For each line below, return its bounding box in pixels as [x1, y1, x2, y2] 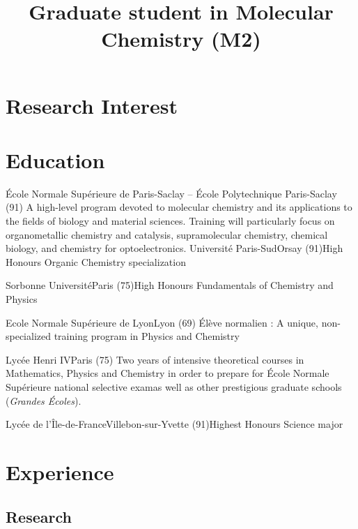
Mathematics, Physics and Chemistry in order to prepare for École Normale [6, 366, 329, 380]
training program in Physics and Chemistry [54, 329, 240, 343]
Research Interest [6, 91, 178, 119]
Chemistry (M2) [101, 24, 261, 53]
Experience [6, 457, 114, 486]
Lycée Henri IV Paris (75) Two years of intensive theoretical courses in [6, 352, 304, 366]
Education [6, 145, 105, 174]
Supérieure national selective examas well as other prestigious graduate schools [6, 380, 342, 394]
